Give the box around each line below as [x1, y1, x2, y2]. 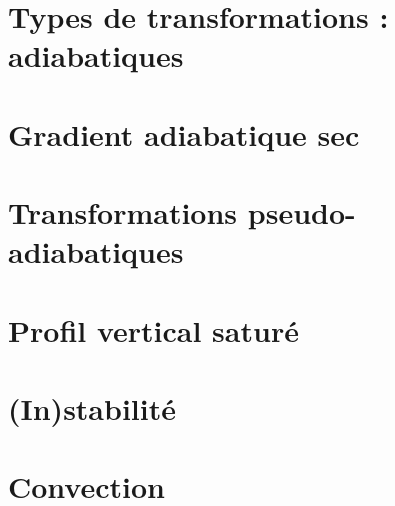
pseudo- [247, 192, 356, 233]
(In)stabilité [8, 388, 176, 429]
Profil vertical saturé [8, 309, 299, 350]
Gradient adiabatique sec [8, 113, 360, 154]
